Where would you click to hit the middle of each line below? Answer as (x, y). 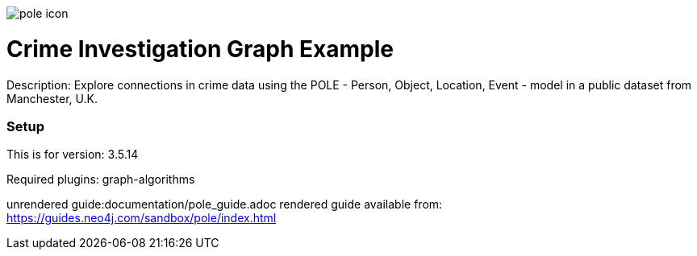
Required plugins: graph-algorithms (101, 180)
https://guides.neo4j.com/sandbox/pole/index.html (142, 218)
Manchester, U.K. (52, 98)
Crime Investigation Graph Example (200, 49)
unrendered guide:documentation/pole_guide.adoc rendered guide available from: (225, 204)
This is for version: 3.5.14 (73, 155)
